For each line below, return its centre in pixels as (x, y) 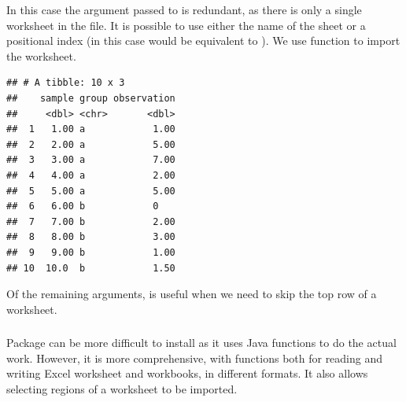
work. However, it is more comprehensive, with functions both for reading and (195, 358)
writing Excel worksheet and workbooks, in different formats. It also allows (187, 373)
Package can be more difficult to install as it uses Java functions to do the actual (201, 343)
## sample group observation (91, 98)
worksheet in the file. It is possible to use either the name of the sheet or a (186, 25)
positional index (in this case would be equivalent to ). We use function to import (203, 41)
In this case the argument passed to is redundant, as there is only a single (184, 9)
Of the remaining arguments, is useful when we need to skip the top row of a (192, 294)
